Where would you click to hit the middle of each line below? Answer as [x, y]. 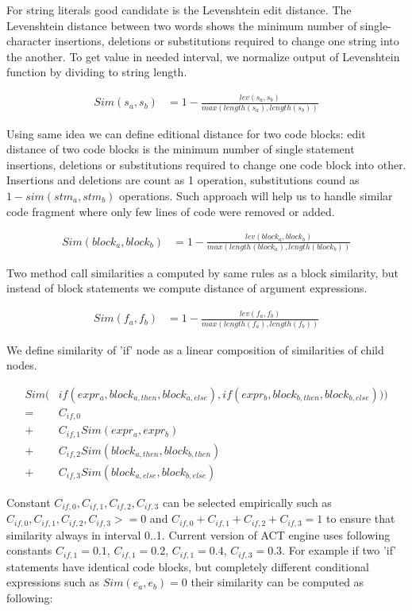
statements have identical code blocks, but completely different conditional [188, 566]
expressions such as [53, 582]
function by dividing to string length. [97, 72]
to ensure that [360, 518]
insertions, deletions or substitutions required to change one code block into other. [206, 164]
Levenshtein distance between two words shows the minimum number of [182, 25]
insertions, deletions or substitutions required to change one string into [227, 41]
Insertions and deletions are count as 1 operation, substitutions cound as [183, 180]
